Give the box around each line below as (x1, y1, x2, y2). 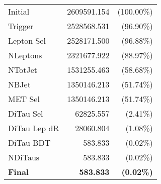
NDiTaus (8, 151, 40, 163)
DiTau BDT (8, 137, 51, 148)
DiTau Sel (8, 108, 43, 119)
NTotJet (8, 64, 38, 75)
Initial (8, 6, 30, 17)
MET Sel (8, 93, 40, 105)
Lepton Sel (8, 35, 46, 46)
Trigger (8, 20, 34, 32)
